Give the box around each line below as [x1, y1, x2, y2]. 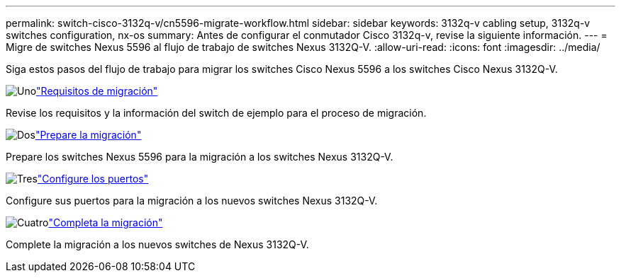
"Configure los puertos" [37, 173, 149, 185]
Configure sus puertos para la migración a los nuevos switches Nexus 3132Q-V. [6, 195, 378, 207]
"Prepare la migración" [35, 129, 142, 141]
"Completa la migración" [48, 216, 163, 228]
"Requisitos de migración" [36, 85, 158, 97]
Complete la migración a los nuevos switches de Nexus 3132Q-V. [6, 238, 309, 250]
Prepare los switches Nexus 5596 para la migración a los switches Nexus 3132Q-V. [6, 151, 393, 163]
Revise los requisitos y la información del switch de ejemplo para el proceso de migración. [6, 107, 427, 119]
